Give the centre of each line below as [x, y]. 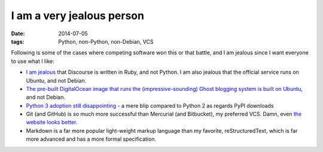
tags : [18, 41]
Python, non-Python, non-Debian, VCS [106, 41]
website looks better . [52, 122]
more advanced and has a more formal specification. [91, 139]
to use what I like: [33, 61]
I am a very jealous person [78, 16]
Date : [18, 34]
